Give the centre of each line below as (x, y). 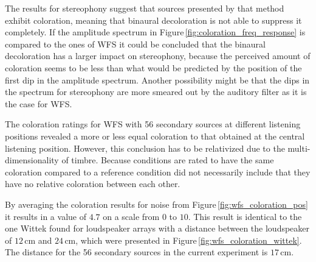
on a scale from (131, 216)
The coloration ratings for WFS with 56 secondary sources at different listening (153, 124)
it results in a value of (46, 216)
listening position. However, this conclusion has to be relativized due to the (145, 148)
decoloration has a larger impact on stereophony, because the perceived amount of (158, 56)
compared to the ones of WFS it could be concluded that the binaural (135, 44)
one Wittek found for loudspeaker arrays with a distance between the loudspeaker (157, 228)
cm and (38, 240)
